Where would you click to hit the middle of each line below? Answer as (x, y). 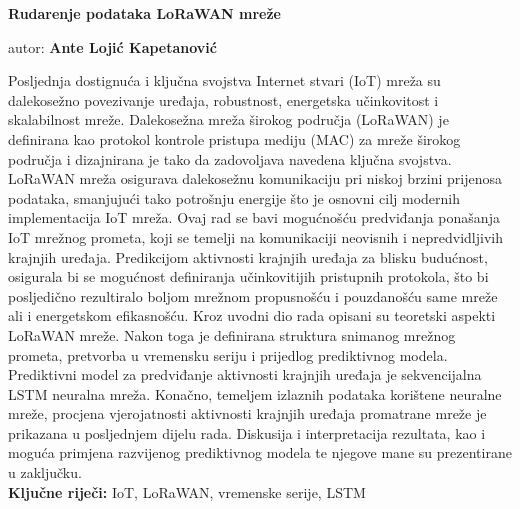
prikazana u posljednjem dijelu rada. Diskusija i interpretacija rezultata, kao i (247, 432)
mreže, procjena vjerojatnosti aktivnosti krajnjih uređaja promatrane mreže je (247, 413)
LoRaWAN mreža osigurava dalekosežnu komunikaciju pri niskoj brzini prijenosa (255, 178)
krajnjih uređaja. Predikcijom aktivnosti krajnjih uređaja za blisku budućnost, (248, 256)
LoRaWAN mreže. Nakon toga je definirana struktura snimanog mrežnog (232, 334)
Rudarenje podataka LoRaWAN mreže (144, 13)
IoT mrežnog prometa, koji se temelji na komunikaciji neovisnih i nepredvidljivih (255, 236)
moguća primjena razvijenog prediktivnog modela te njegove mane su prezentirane (260, 452)
